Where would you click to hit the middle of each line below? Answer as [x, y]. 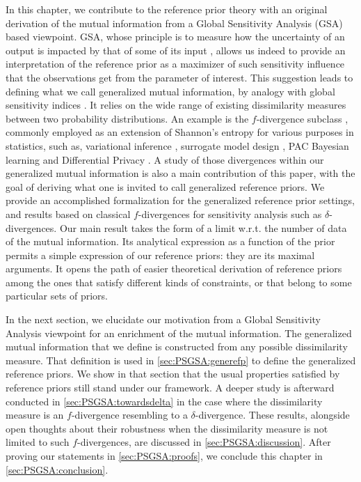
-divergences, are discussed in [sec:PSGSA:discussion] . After [204, 442]
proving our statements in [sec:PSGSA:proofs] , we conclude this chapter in [164, 456]
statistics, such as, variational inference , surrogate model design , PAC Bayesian [177, 145]
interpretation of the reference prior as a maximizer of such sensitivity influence [175, 64]
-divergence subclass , [302, 118]
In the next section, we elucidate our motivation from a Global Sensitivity [163, 319]
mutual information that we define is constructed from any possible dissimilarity [177, 347]
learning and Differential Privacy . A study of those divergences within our [165, 159]
